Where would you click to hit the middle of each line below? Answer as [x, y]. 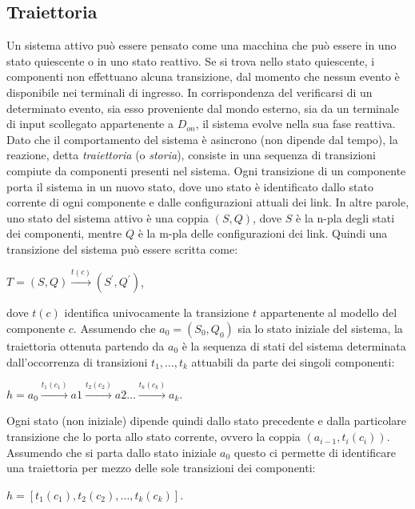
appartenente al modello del [329, 313]
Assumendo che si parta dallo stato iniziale [112, 452]
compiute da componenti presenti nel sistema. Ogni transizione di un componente [206, 170]
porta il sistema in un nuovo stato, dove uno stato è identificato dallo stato [190, 186]
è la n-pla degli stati [345, 217]
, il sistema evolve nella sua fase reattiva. [295, 124]
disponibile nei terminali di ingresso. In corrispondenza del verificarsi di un [190, 92]
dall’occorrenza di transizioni [77, 361]
